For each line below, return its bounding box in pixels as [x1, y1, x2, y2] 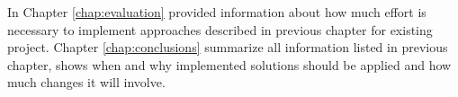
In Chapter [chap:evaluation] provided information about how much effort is [7, 3, 427, 21]
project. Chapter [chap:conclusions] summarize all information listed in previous [7, 38, 448, 57]
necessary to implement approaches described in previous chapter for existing [7, 20, 433, 39]
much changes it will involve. [7, 73, 166, 92]
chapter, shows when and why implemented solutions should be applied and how [7, 55, 452, 74]
